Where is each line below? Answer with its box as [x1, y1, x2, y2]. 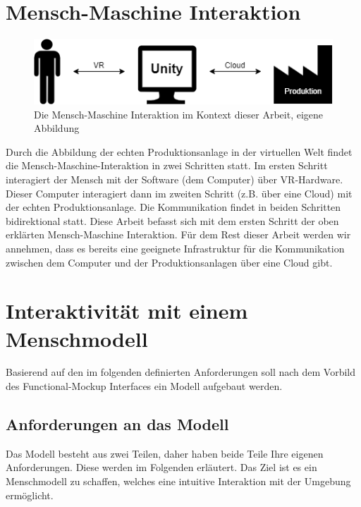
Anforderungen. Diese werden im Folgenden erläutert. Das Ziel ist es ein [6, 460, 317, 475]
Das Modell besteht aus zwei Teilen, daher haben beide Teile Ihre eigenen [6, 446, 324, 460]
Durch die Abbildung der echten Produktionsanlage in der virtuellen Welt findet [6, 144, 353, 159]
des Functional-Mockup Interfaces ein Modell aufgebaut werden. [6, 379, 283, 393]
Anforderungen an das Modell [6, 413, 229, 435]
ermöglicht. [6, 487, 54, 502]
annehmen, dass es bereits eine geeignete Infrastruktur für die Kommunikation [6, 240, 345, 255]
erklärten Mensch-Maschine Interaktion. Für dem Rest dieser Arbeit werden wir [6, 227, 351, 242]
